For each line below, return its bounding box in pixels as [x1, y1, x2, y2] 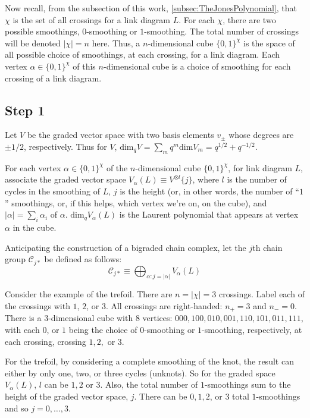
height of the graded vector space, [5, 390, 129, 403]
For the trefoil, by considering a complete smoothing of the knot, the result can [5, 355, 294, 367]
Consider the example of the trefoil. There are [5, 288, 173, 300]
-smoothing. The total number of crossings [144, 25, 299, 37]
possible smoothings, [5, 25, 80, 37]
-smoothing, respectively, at [202, 323, 302, 336]
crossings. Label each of [218, 288, 305, 300]
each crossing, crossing [5, 335, 86, 347]
